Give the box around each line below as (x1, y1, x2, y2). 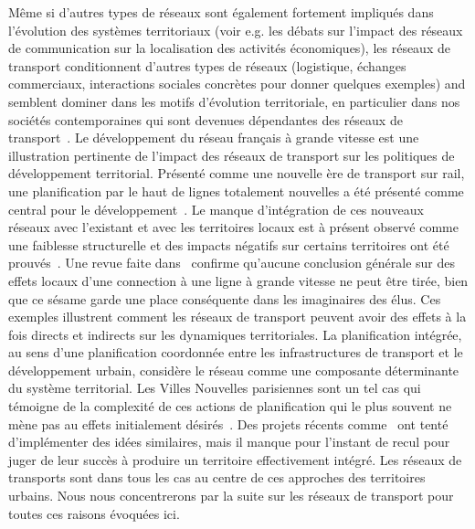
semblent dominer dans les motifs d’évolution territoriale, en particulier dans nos (8, 91, 460, 111)
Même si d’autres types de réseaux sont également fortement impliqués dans (8, 3, 434, 21)
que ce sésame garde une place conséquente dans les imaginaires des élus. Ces (8, 289, 441, 308)
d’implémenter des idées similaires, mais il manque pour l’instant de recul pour (8, 432, 450, 451)
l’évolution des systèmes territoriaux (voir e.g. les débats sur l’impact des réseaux (8, 20, 463, 39)
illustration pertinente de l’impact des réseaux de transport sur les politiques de (8, 145, 455, 164)
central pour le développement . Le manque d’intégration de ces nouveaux (8, 199, 425, 218)
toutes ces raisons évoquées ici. (8, 503, 180, 523)
